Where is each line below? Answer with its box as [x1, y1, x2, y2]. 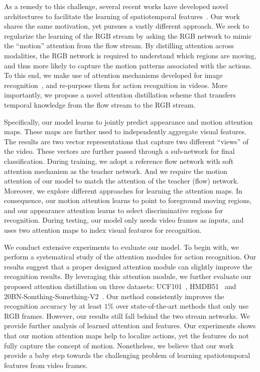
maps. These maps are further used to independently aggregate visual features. [4, 126, 246, 137]
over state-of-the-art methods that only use [115, 301, 248, 311]
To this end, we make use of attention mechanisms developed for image [4, 70, 223, 80]
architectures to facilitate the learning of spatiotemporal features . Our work [4, 11, 240, 21]
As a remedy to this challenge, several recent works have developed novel [4, 1, 228, 11]
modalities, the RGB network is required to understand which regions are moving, [4, 50, 256, 60]
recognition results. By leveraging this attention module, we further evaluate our [4, 271, 251, 282]
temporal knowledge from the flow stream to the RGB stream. [4, 99, 196, 110]
